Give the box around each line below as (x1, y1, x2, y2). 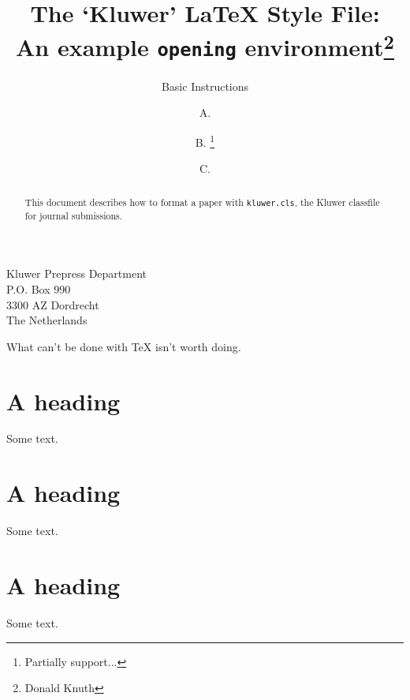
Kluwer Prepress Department (6, 265, 147, 282)
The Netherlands (6, 312, 88, 328)
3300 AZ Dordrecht (6, 296, 99, 313)
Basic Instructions (161, 77, 249, 94)
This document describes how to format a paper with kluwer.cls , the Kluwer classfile (24, 195, 380, 208)
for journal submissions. (24, 208, 123, 222)
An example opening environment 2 (16, 28, 394, 63)
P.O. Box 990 (6, 280, 71, 297)
